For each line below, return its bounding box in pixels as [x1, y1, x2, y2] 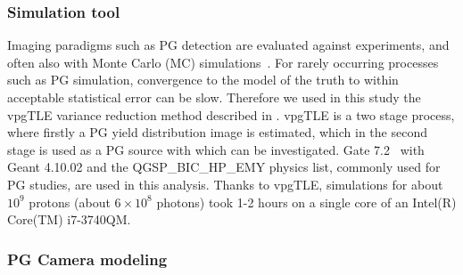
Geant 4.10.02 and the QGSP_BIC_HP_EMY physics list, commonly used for [7, 158, 441, 176]
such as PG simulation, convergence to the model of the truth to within [7, 70, 399, 89]
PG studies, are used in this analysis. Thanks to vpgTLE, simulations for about [7, 174, 443, 193]
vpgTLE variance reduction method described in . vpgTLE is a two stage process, [7, 105, 455, 124]
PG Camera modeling [7, 247, 168, 270]
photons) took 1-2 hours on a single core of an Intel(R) [156, 192, 457, 211]
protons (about [29, 192, 111, 211]
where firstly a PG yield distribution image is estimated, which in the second [7, 123, 427, 142]
